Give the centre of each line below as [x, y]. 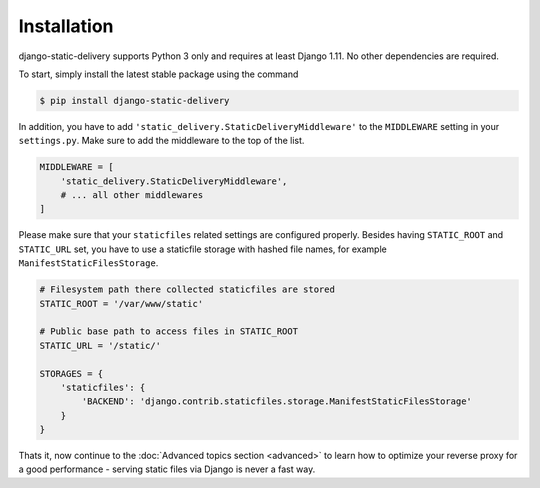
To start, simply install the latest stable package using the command [158, 74]
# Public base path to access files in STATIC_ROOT [169, 331]
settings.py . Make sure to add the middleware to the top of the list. [161, 141]
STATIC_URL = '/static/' [100, 345]
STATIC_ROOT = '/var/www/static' [121, 303]
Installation [66, 26]
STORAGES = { [71, 373]
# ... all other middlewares [132, 195]
